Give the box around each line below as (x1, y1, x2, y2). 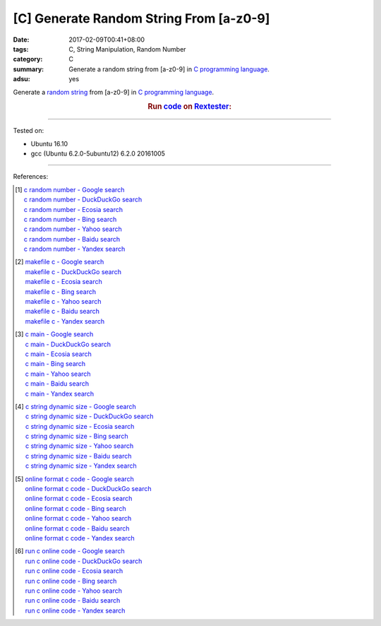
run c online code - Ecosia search (25, 567, 123, 575)
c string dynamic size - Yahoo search (25, 442, 134, 450)
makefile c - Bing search (25, 287, 97, 296)
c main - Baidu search (25, 379, 90, 388)
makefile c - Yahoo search (25, 297, 102, 306)
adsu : (13, 75, 31, 83)
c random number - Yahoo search (23, 225, 123, 233)
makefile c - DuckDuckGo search (25, 267, 122, 276)
